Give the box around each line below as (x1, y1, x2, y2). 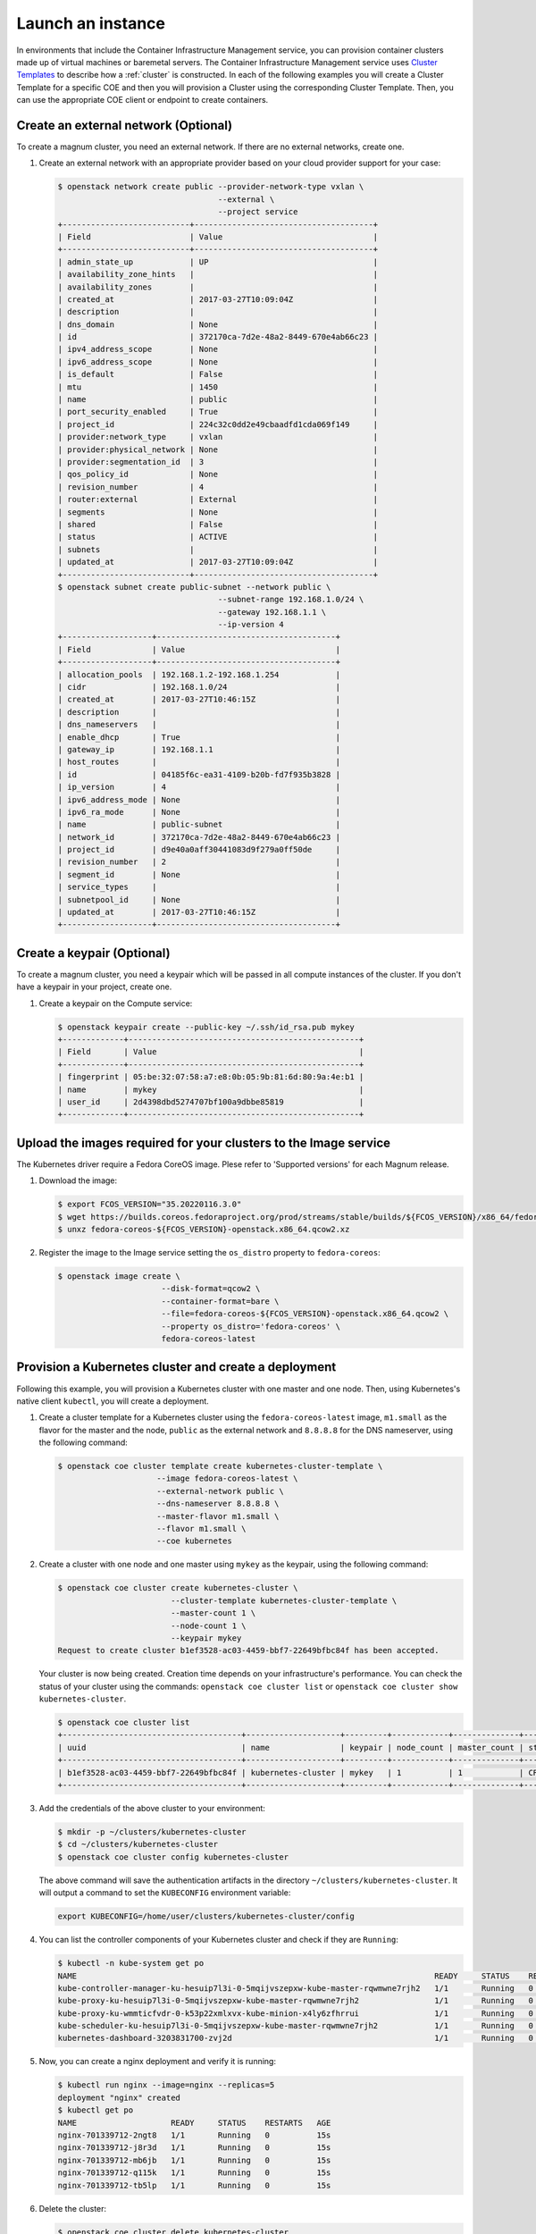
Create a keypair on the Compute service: (38, 997, 193, 1009)
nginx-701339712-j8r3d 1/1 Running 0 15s (57, 2143, 331, 2153)
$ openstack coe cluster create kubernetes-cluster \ (57, 1583, 298, 1593)
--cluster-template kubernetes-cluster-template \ (170, 1595, 398, 1606)
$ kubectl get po (57, 2105, 134, 2115)
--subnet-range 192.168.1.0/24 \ (217, 594, 364, 605)
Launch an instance (16, 13, 165, 33)
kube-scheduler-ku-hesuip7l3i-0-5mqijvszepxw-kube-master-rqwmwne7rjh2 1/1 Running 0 (57, 2020, 533, 2031)
